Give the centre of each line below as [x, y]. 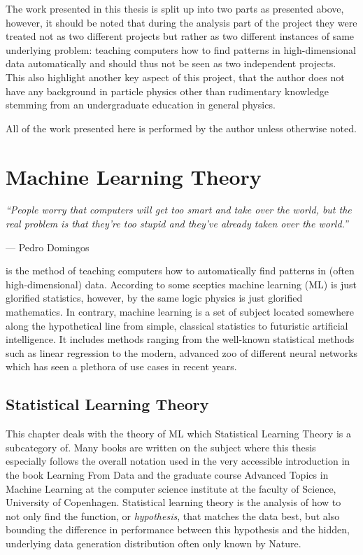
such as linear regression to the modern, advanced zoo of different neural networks [182, 352]
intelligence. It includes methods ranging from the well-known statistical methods [180, 339]
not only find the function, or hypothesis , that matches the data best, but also [173, 515]
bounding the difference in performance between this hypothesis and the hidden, [178, 529]
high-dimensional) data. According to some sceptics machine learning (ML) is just [181, 284]
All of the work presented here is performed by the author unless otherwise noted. [181, 128]
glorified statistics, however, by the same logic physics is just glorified [154, 298]
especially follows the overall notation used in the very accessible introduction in [178, 461]
